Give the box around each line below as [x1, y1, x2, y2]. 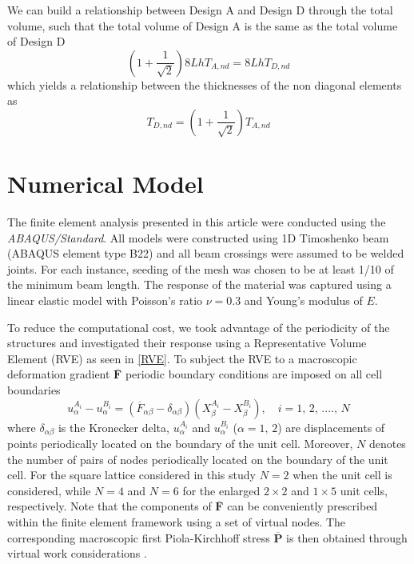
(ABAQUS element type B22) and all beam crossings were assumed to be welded [7, 245, 404, 262]
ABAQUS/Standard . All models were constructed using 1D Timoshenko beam [7, 229, 389, 246]
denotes [368, 435, 406, 452]
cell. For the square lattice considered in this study [7, 466, 256, 483]
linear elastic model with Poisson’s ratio [7, 292, 203, 309]
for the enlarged [182, 482, 261, 498]
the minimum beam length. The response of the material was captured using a [7, 276, 392, 293]
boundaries [7, 382, 61, 398]
